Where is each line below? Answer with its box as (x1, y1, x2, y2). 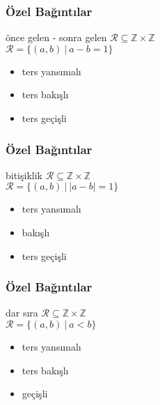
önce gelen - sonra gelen (6, 30, 107, 45)
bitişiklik (6, 167, 42, 182)
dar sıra (6, 305, 38, 320)
